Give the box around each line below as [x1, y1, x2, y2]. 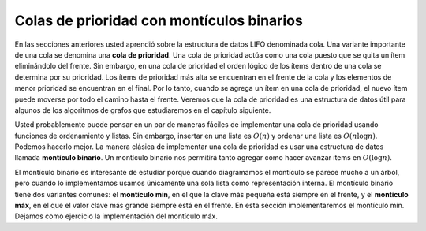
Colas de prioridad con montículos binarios [14, 12, 303, 29]
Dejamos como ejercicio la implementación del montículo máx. [14, 211, 219, 221]
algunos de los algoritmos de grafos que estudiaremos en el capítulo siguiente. [14, 105, 271, 114]
